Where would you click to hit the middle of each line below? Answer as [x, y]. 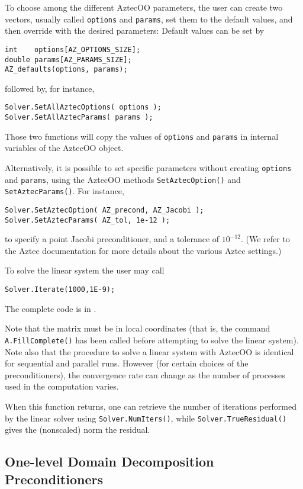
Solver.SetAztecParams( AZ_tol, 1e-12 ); [88, 220]
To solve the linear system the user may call [85, 270]
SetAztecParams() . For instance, [65, 191]
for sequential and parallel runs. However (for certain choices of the [127, 363]
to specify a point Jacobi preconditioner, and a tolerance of [112, 239]
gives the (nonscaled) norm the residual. [78, 430]
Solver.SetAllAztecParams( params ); [79, 118]
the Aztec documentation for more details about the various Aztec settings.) [143, 250]
